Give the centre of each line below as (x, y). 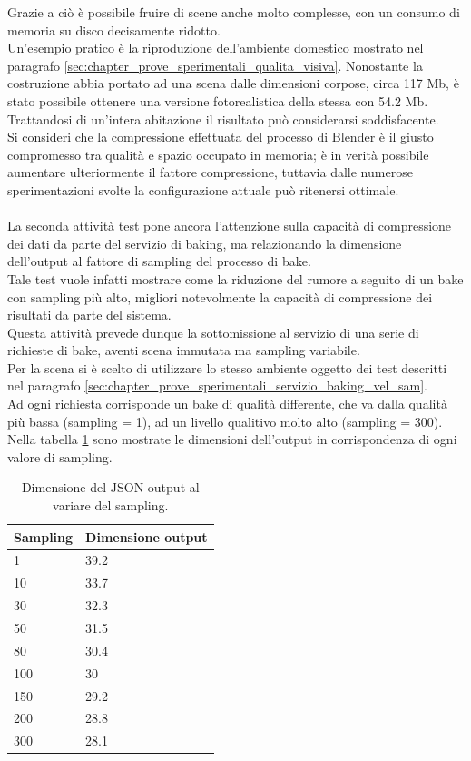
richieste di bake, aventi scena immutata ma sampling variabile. (184, 350)
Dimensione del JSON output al (110, 487)
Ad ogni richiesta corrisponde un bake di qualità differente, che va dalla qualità (227, 404)
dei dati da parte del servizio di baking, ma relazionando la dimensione (205, 243)
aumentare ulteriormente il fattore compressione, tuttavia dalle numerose (210, 172)
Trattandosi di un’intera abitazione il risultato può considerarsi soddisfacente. (223, 119)
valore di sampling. (60, 456)
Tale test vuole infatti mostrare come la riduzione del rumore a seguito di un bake (235, 278)
